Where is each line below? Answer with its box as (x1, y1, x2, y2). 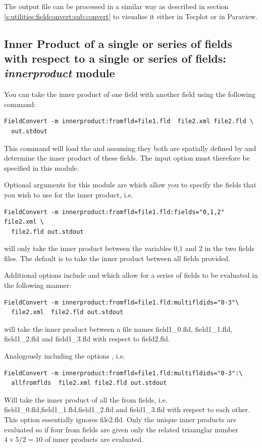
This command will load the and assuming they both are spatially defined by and (4, 142, 256, 153)
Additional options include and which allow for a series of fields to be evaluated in (4, 270, 258, 280)
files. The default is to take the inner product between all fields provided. (4, 253, 230, 263)
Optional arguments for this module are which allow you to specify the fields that (4, 179, 256, 190)
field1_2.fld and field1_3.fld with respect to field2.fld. (4, 333, 170, 344)
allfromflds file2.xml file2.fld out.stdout (11, 379, 167, 387)
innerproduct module (4, 65, 115, 81)
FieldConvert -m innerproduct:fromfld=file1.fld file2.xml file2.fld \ (4, 118, 253, 125)
